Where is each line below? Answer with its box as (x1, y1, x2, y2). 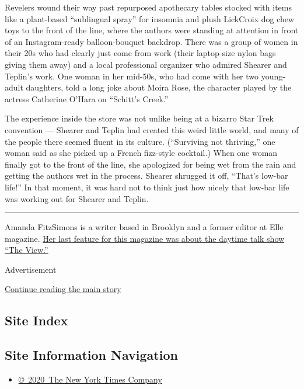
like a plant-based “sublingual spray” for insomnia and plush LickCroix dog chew (5, 12, 295, 25)
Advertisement (5, 263, 57, 275)
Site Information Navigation (5, 346, 178, 364)
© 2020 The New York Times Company (18, 373, 162, 385)
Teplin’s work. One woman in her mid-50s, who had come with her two (5, 70, 259, 82)
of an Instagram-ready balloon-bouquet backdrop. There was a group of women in (5, 35, 298, 47)
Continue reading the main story (5, 283, 121, 295)
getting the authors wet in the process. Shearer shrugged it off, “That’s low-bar (5, 169, 288, 182)
